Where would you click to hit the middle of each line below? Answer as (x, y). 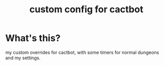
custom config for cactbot (86, 9)
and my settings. (23, 58)
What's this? (33, 38)
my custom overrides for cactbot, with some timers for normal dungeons (82, 52)
